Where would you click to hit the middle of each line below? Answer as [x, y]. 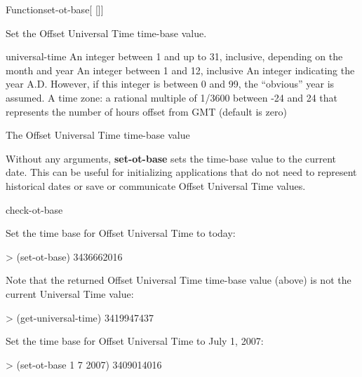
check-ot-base [34, 209]
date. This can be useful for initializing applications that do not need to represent [181, 172]
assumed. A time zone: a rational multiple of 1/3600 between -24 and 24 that [172, 97]
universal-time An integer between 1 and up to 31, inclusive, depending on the [174, 56]
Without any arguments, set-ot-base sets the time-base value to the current [171, 158]
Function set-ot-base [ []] [55, 9]
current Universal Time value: [70, 293]
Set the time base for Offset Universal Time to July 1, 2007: [135, 341]
